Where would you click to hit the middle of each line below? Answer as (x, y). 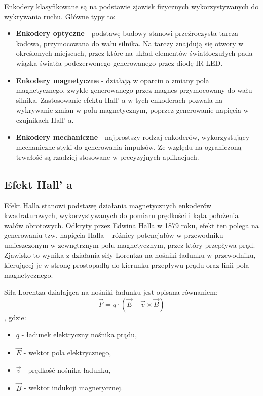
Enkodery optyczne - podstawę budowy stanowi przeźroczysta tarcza (127, 33)
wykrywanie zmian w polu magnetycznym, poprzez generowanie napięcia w (132, 110)
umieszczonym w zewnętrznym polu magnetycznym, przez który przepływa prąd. (130, 245)
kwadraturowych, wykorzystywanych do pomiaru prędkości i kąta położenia (121, 215)
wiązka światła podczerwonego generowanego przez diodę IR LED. (119, 63)
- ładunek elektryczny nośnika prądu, (79, 334)
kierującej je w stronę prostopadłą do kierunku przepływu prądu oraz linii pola (127, 265)
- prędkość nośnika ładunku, (67, 369)
